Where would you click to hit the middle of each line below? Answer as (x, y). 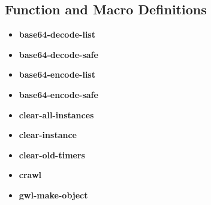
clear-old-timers (52, 154)
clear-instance (48, 135)
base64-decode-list (57, 34)
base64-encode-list (57, 74)
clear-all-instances (56, 114)
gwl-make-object (53, 195)
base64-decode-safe (58, 54)
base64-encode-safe (58, 94)
